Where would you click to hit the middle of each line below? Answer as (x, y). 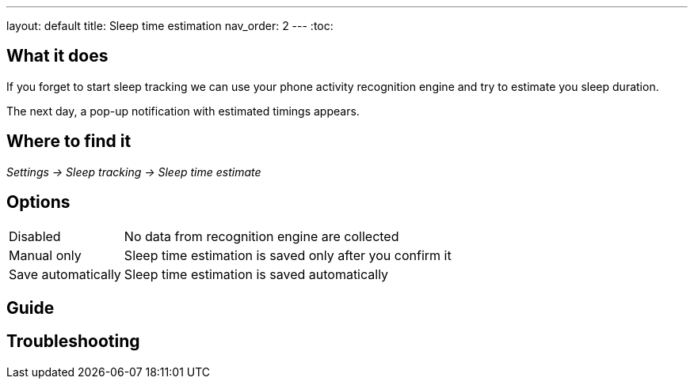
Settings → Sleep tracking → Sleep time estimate (134, 172)
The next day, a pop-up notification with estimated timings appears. (183, 111)
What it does (57, 56)
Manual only (45, 255)
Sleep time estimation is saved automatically (256, 274)
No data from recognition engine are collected (261, 236)
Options (38, 202)
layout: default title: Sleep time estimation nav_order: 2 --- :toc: (170, 26)
